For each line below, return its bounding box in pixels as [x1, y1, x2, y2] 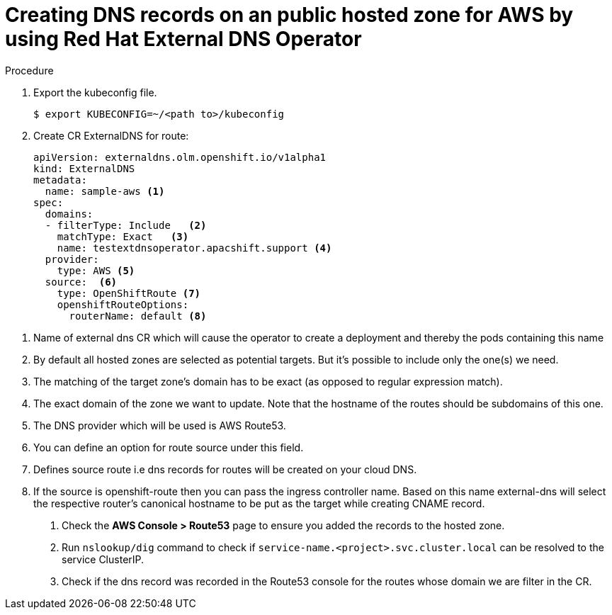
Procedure [5, 64, 54, 77]
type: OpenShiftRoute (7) [57, 287, 201, 299]
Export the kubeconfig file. [33, 86, 157, 98]
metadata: [33, 174, 87, 186]
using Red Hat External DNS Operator [5, 27, 362, 51]
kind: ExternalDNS [33, 162, 135, 174]
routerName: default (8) [69, 310, 207, 322]
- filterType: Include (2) [45, 219, 207, 231]
